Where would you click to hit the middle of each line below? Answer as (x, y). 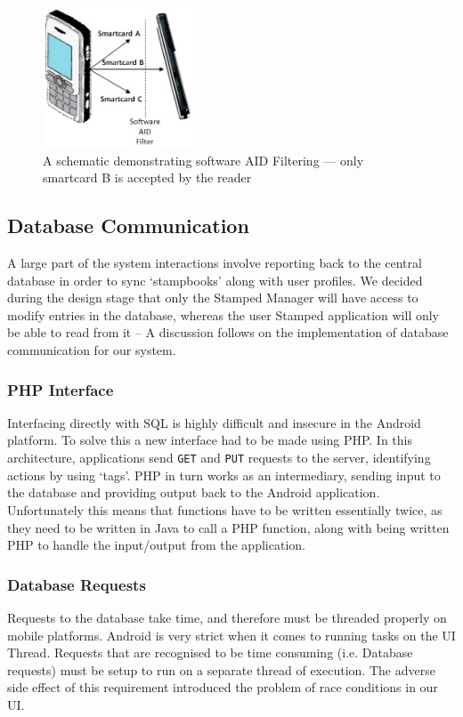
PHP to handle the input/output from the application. (156, 545)
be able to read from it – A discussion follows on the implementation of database (228, 332)
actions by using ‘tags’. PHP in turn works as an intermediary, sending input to (224, 475)
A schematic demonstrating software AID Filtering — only (203, 160)
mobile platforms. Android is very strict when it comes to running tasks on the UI (231, 635)
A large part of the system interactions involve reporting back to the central (215, 263)
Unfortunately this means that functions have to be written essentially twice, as (225, 509)
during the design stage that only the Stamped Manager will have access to (213, 298)
